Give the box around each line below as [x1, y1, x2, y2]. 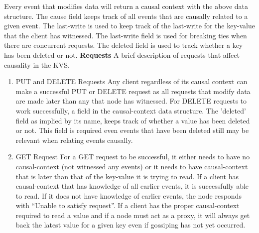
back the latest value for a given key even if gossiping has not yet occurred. [15, 220, 246, 230]
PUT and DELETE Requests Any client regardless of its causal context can [15, 76, 248, 87]
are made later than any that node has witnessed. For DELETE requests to [15, 96, 247, 106]
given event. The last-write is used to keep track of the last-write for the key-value [4, 20, 255, 31]
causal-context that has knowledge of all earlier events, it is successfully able [15, 181, 249, 191]
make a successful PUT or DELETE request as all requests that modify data [15, 86, 251, 96]
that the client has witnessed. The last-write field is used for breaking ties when [4, 30, 247, 40]
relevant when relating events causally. [15, 134, 133, 145]
